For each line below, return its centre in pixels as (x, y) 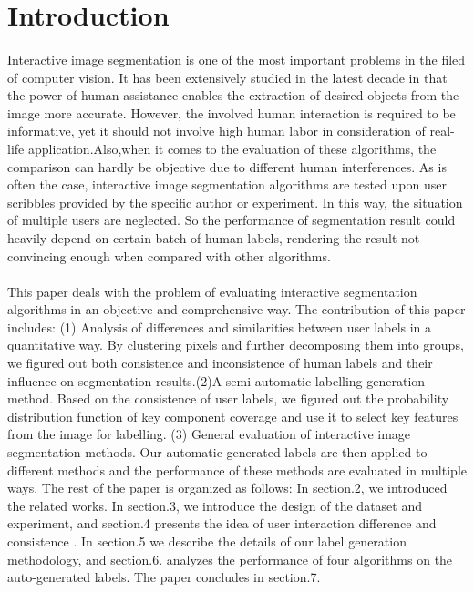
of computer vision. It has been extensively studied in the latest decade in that (227, 77)
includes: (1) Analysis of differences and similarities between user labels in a (220, 327)
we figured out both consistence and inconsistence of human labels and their (220, 363)
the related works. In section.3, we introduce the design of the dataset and (215, 505)
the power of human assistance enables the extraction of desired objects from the (233, 95)
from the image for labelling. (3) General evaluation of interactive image (209, 434)
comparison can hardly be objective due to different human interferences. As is (227, 166)
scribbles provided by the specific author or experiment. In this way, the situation (235, 202)
